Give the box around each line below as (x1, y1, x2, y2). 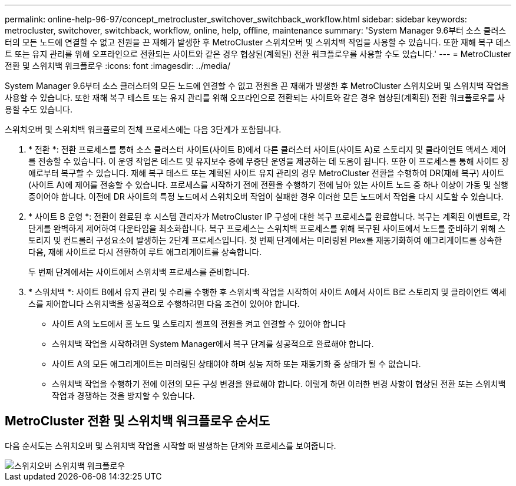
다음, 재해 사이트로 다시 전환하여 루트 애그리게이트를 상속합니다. (28, 247, 262, 257)
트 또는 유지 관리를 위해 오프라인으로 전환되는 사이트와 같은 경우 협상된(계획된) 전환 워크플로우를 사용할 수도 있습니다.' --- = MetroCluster (5, 49, 511, 59)
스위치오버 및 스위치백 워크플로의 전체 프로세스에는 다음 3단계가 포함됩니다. (5, 124, 282, 134)
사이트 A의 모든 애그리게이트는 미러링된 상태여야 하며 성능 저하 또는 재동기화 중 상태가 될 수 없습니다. (52, 359, 421, 369)
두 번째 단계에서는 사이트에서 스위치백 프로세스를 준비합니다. (28, 267, 250, 277)
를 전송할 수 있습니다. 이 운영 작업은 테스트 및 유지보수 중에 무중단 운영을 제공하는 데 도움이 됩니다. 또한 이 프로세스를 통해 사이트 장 (28, 156, 509, 166)
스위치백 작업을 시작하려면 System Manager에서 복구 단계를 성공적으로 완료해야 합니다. (52, 339, 374, 349)
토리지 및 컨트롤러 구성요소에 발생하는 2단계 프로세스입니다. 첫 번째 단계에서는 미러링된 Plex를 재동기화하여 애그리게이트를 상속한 (28, 235, 502, 245)
